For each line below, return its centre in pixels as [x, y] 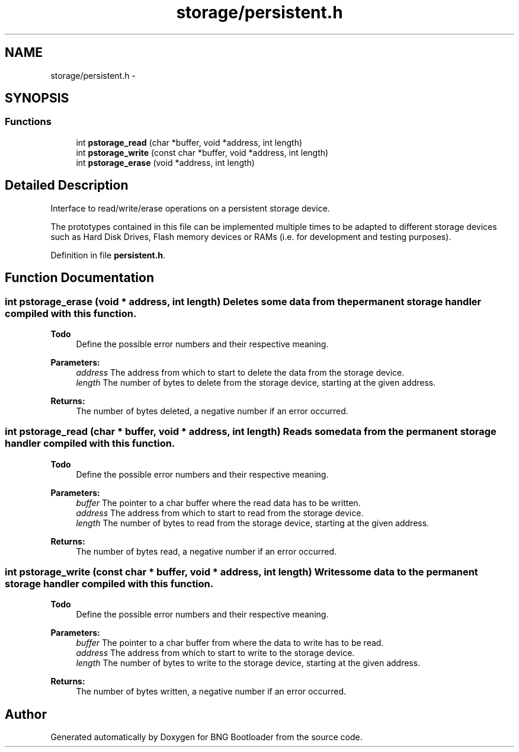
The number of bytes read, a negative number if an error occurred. [206, 551]
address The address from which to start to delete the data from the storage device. [240, 372]
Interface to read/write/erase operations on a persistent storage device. [190, 208]
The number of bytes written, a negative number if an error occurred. [211, 692]
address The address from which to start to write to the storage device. [215, 653]
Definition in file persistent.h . [108, 255]
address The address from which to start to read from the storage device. [220, 513]
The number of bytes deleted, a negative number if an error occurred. [212, 411]
